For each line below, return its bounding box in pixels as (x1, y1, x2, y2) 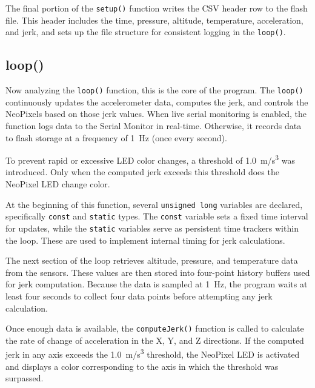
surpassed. (5, 372, 44, 384)
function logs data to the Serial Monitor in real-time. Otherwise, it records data (5, 119, 302, 132)
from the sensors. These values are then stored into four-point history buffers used (5, 266, 310, 278)
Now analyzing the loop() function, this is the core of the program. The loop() (5, 84, 303, 96)
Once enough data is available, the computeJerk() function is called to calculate (5, 322, 304, 335)
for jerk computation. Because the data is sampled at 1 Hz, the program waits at (5, 278, 308, 290)
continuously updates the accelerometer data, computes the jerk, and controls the (5, 95, 308, 108)
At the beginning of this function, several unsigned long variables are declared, (5, 198, 303, 210)
